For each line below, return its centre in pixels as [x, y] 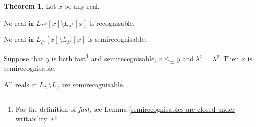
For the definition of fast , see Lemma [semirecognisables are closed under [125, 109]
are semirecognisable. [93, 84]
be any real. [82, 6]
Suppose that [24, 58]
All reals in [21, 84]
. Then [229, 58]
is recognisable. [112, 22]
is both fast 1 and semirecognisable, [104, 57]
